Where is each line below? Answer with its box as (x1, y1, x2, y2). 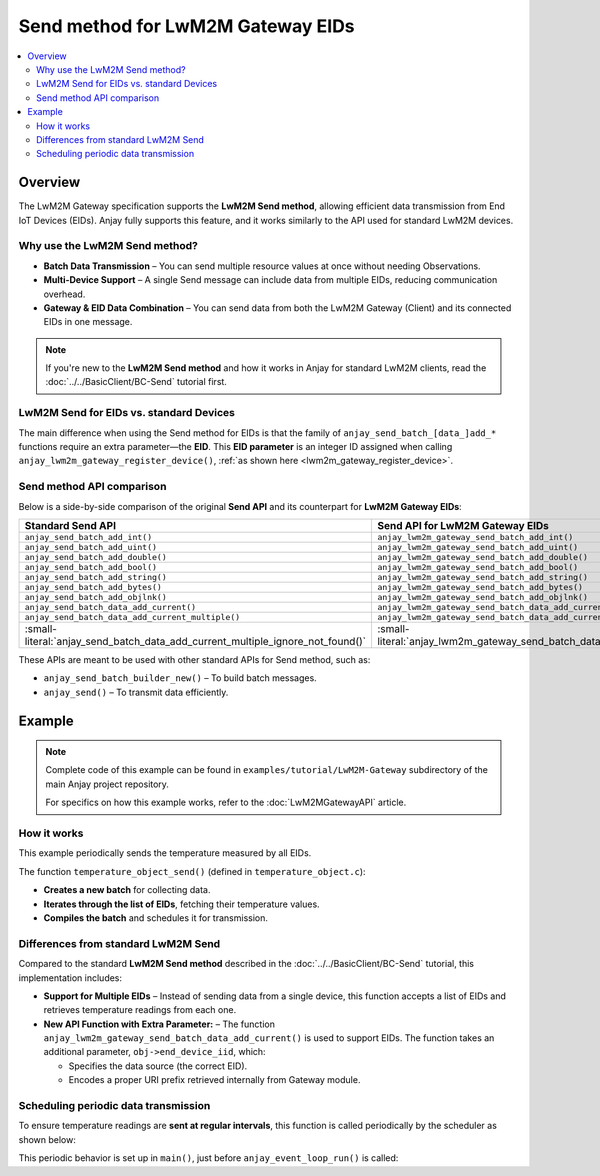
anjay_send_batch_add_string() (24, 571, 167, 582)
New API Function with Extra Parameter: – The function (43, 1018, 275, 1030)
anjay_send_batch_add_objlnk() (24, 591, 167, 602)
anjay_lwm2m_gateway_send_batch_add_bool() (376, 561, 579, 572)
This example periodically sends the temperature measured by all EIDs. (18, 847, 312, 859)
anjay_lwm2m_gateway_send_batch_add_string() (376, 571, 589, 582)
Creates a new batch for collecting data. (43, 884, 211, 896)
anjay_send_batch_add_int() (24, 531, 153, 542)
